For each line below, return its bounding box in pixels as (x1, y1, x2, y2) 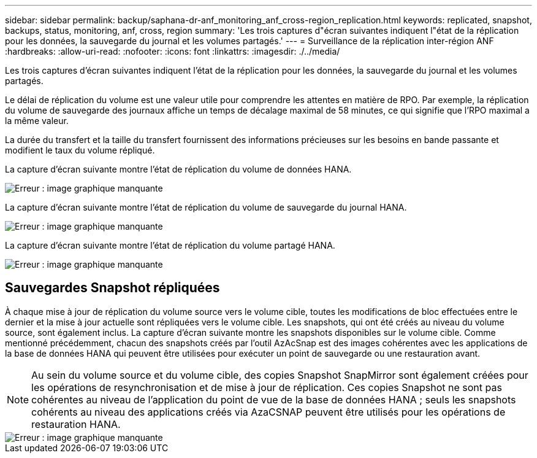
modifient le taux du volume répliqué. (5, 145, 155, 155)
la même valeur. (5, 115, 69, 126)
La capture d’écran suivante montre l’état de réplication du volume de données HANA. (5, 164, 352, 174)
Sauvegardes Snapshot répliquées (5, 280, 220, 296)
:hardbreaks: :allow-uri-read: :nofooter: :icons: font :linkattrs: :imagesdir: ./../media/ (5, 46, 340, 56)
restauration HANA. (31, 417, 121, 430)
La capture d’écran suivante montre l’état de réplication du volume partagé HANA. (5, 240, 335, 250)
